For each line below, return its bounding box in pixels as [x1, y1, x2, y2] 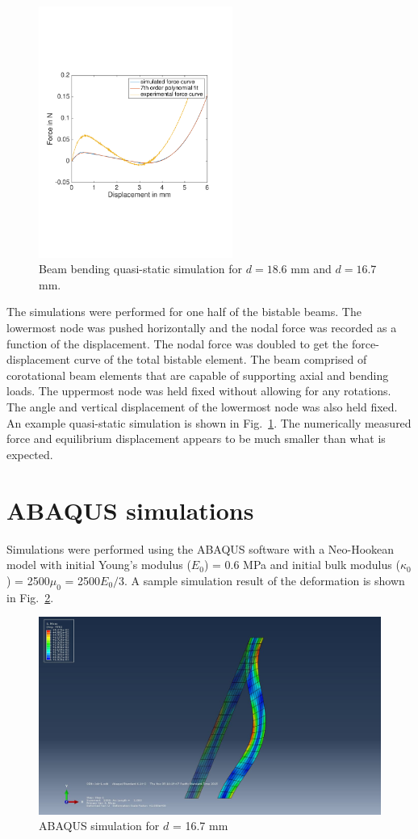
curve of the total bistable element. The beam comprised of [73, 351, 367, 368]
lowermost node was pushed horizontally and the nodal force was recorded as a [6, 319, 397, 336]
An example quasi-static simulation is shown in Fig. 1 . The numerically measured [6, 414, 412, 431]
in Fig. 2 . [6, 588, 54, 605]
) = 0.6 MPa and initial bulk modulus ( [203, 556, 400, 573]
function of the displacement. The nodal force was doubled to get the [6, 335, 349, 352]
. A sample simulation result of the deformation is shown [124, 571, 405, 588]
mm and [291, 260, 332, 277]
